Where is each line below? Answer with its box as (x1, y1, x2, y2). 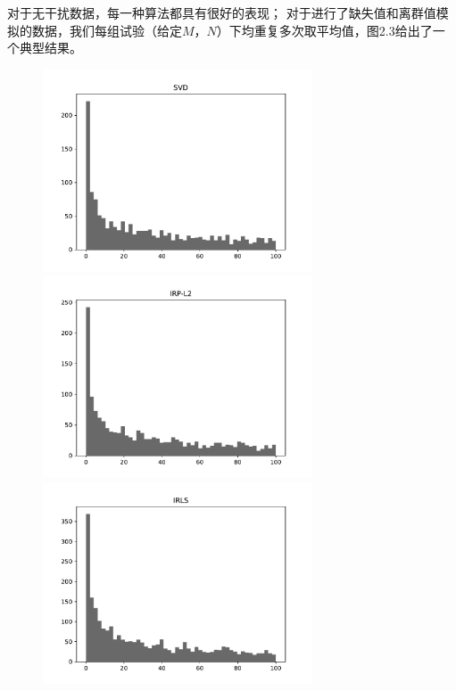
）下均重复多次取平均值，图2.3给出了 (216, 21, 433, 39)
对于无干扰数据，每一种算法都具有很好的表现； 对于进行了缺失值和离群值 (7, 4, 436, 21)
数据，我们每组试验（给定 (31, 21, 182, 39)
